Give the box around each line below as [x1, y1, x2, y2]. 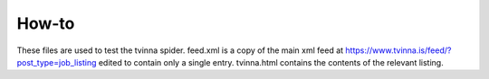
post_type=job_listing [16, 57, 97, 67]
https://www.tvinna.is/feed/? [345, 45, 452, 56]
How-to [16, 13, 75, 33]
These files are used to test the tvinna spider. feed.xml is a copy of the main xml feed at [16, 45, 344, 56]
